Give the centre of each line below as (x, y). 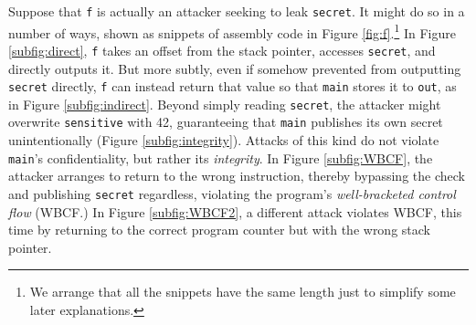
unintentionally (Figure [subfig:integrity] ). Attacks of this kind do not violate (224, 140)
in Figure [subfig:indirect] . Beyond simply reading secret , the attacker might (225, 104)
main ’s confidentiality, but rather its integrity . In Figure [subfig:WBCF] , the (221, 157)
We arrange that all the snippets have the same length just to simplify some (243, 292)
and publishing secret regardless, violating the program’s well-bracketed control (232, 193)
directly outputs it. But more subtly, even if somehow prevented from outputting (235, 68)
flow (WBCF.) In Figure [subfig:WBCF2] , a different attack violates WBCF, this (235, 211)
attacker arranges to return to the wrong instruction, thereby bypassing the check (237, 176)
